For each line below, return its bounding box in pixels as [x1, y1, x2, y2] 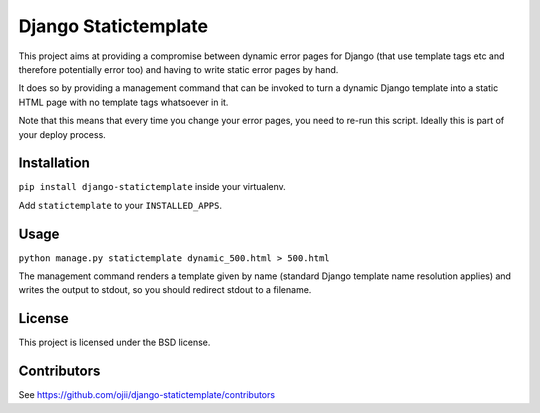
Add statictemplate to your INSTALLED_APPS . [18, 199, 223, 211]
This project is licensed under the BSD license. [18, 336, 211, 349]
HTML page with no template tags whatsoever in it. [18, 96, 229, 108]
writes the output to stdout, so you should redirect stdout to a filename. [18, 284, 312, 296]
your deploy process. [18, 128, 107, 140]
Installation [18, 155, 90, 172]
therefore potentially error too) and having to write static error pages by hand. [18, 63, 339, 75]
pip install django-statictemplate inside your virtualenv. [18, 181, 287, 193]
